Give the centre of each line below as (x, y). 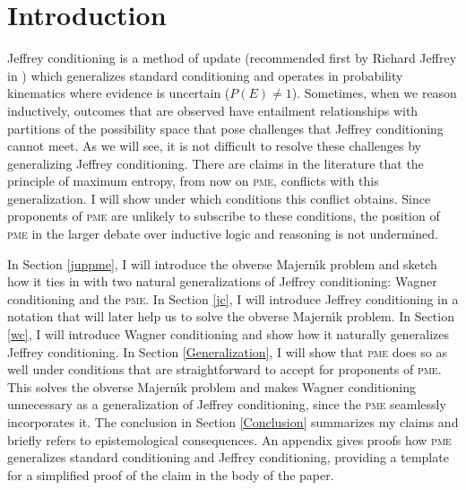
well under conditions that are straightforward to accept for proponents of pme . (224, 369)
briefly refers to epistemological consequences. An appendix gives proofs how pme (229, 439)
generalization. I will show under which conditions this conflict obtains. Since (219, 198)
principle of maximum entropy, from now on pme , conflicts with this (193, 181)
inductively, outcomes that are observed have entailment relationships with (213, 110)
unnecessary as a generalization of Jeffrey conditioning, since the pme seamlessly (227, 404)
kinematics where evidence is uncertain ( (119, 93)
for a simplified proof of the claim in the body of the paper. (171, 474)
